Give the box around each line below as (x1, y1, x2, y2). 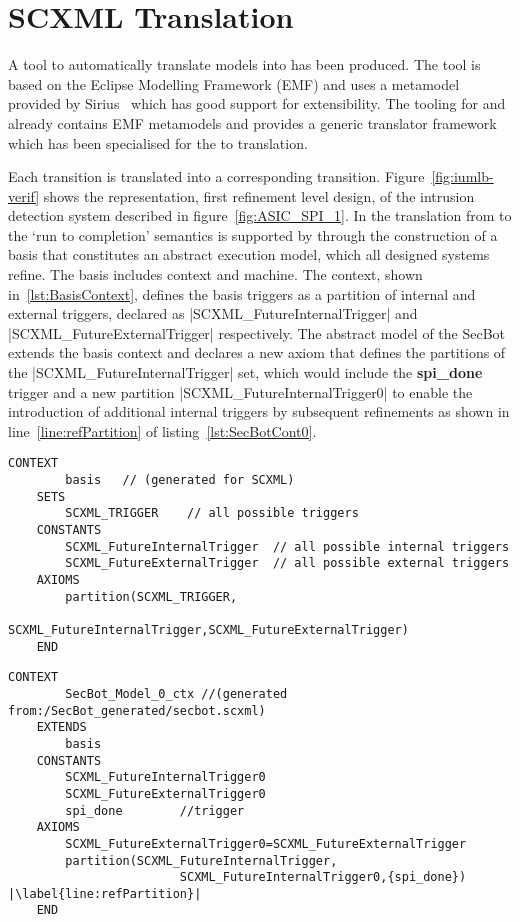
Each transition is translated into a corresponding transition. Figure (8, 166, 425, 187)
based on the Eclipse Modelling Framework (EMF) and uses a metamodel (8, 73, 460, 94)
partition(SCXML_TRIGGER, (65, 589, 238, 604)
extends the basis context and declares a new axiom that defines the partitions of (8, 342, 506, 363)
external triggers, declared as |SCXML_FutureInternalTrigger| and (8, 303, 418, 324)
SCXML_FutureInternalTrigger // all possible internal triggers (65, 539, 510, 554)
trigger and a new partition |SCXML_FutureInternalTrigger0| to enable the (8, 381, 473, 402)
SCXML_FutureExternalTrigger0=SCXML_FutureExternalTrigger (65, 836, 467, 851)
